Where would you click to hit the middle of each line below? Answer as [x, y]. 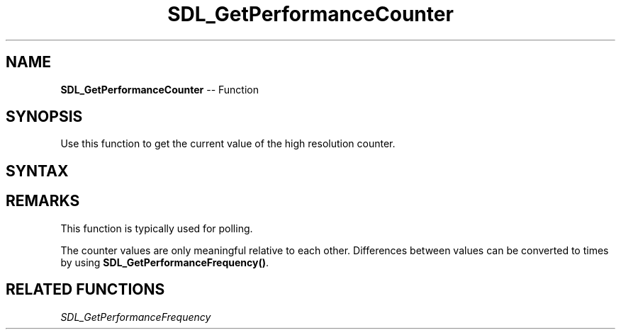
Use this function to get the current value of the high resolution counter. [228, 144]
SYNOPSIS [44, 117]
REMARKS [43, 201]
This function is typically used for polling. [157, 228]
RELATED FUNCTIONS [85, 290]
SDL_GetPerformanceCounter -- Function [160, 89]
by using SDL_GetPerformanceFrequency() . [165, 262]
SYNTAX [37, 171]
